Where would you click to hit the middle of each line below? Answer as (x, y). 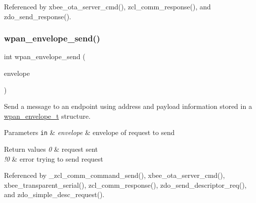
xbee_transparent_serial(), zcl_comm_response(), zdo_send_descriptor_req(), (125, 185)
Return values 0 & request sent (51, 149)
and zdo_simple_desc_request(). (54, 194)
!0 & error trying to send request (54, 158)
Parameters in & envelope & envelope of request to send (89, 132)
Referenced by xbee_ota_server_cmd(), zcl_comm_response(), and (107, 6)
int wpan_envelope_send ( (45, 56)
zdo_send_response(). (38, 16)
